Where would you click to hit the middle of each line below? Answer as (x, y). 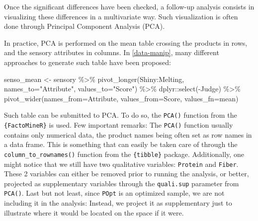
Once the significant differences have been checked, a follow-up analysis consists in (129, 6)
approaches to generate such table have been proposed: (87, 62)
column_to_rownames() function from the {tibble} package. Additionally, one (124, 154)
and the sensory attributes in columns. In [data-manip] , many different (112, 52)
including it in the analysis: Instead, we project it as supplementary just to (118, 203)
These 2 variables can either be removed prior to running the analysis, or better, (127, 174)
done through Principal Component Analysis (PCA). (85, 26)
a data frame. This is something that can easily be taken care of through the (121, 144)
